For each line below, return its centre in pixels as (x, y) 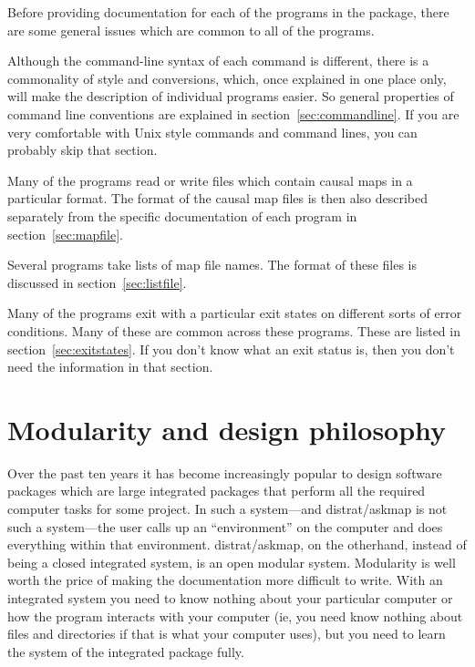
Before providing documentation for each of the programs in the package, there (228, 12)
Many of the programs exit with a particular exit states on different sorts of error (235, 313)
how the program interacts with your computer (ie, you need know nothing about (235, 616)
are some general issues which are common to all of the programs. (191, 30)
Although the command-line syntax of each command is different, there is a (218, 61)
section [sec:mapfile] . (65, 234)
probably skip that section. (83, 150)
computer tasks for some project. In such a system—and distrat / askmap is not (227, 508)
